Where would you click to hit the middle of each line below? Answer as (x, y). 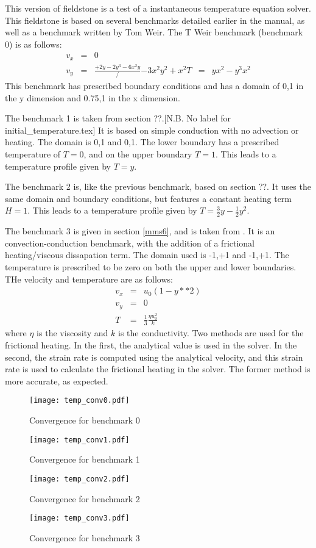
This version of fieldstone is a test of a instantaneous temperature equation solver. (158, 8)
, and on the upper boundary (138, 154)
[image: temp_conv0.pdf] (79, 401)
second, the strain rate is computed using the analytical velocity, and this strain (154, 357)
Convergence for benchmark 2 (85, 498)
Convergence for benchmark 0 (85, 420)
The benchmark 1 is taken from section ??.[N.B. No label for (118, 118)
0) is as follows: (33, 44)
